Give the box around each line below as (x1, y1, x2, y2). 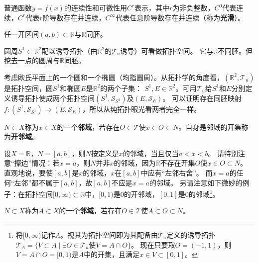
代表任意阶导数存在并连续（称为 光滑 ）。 (116, 12, 245, 22)
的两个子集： (100, 83, 142, 93)
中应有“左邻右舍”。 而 (140, 167, 213, 177)
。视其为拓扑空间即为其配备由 (60, 229, 158, 240)
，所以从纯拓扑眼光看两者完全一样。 (82, 103, 201, 114)
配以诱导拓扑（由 (41, 45, 98, 56)
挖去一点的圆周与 (4, 55, 60, 66)
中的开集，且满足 (84, 249, 140, 260)
